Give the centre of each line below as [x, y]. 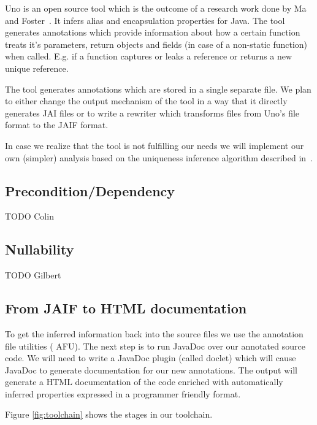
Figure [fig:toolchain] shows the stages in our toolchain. [109, 414]
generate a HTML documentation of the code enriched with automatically [144, 382]
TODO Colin [29, 216]
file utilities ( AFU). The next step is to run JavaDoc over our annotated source [155, 346]
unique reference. [37, 68]
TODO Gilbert [33, 275]
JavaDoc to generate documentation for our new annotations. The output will [151, 369]
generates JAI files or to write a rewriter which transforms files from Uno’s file [152, 113]
